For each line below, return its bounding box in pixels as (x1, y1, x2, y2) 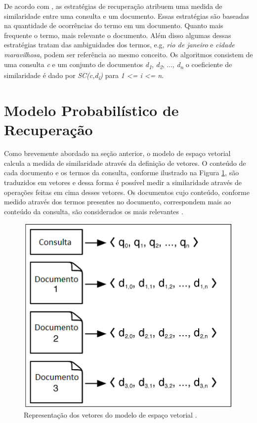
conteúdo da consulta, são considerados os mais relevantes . (4, 206, 183, 216)
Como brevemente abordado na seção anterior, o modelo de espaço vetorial (4, 148, 231, 158)
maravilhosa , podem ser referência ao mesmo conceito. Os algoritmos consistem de (4, 49, 253, 59)
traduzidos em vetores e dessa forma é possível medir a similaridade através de (4, 177, 242, 187)
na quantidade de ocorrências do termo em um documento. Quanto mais (4, 20, 223, 31)
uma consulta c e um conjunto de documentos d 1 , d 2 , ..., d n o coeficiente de (4, 59, 232, 71)
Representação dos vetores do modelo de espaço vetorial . (24, 409, 197, 420)
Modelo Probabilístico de (4, 100, 179, 120)
